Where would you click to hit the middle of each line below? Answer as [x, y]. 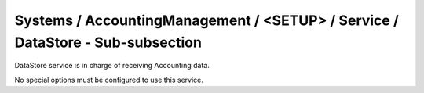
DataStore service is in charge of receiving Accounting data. [112, 66]
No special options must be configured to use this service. [109, 80]
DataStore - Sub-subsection [108, 42]
